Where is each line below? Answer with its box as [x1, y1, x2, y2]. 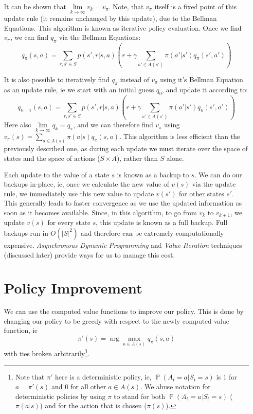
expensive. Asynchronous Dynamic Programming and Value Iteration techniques [4, 240, 242, 250]
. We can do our [194, 169, 242, 179]
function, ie [4, 325, 37, 335]
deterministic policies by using [15, 391, 106, 401]
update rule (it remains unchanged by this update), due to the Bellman [4, 13, 217, 23]
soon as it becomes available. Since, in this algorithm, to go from [4, 207, 197, 217]
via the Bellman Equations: [59, 32, 141, 42]
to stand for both [114, 391, 165, 401]
